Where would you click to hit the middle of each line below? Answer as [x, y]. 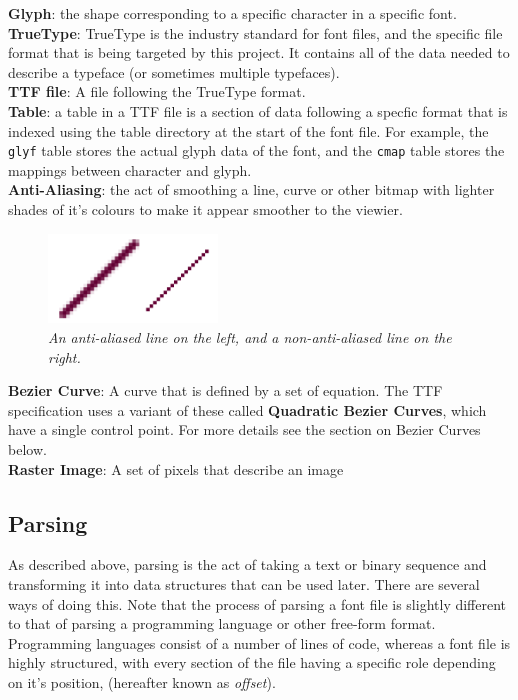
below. [27, 449]
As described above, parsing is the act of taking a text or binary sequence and [247, 564]
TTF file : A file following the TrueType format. [157, 91]
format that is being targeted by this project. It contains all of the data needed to [259, 52]
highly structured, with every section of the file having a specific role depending [252, 662]
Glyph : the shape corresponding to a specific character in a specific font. [232, 13]
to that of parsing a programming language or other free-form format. [222, 623]
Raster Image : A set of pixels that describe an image [176, 468]
